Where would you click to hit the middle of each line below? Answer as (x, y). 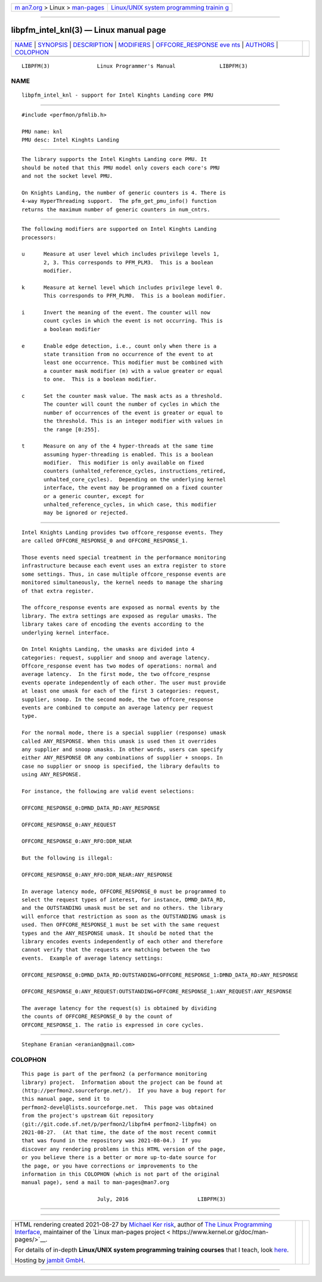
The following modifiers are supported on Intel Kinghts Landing (119, 229)
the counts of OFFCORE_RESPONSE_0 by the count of (97, 1017)
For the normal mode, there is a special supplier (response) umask (124, 733)
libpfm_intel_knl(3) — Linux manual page (89, 30)
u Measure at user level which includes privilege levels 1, (121, 254)
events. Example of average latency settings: (92, 958)
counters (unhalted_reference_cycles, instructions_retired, (135, 471)
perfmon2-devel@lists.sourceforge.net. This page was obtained (118, 1107)
